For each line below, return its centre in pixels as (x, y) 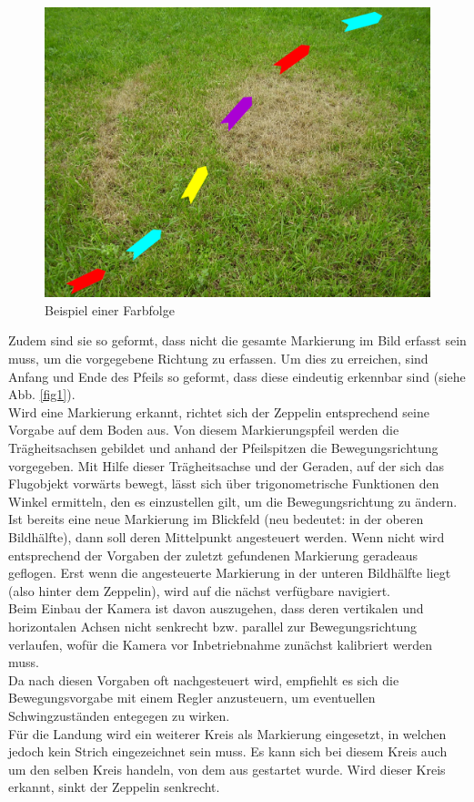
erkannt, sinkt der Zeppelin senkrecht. (114, 787)
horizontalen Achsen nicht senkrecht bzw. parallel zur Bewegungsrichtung (212, 626)
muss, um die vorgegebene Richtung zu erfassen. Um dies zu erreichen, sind (218, 359)
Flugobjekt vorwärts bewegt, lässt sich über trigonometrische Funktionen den (224, 483)
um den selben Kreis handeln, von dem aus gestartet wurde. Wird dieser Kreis (227, 769)
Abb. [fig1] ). (42, 394)
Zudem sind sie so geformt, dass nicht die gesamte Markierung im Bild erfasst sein (237, 340)
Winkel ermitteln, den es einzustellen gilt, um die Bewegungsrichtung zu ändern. (233, 501)
